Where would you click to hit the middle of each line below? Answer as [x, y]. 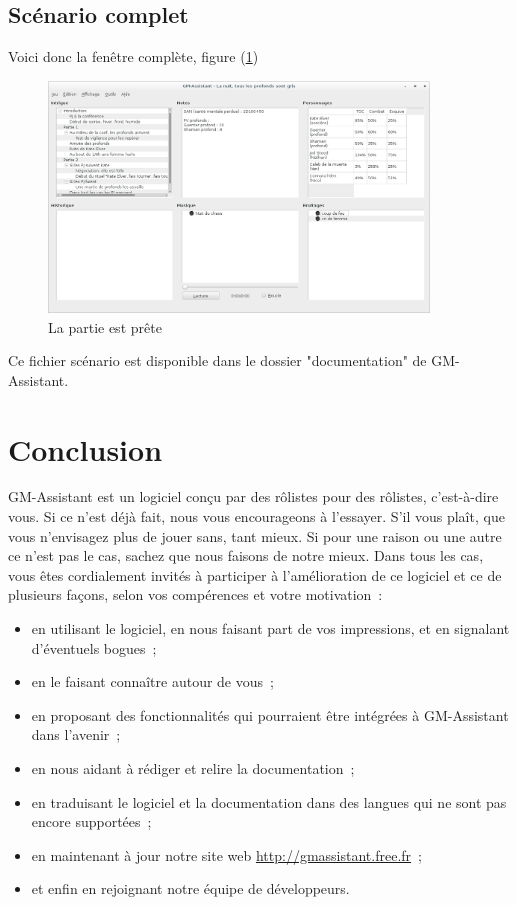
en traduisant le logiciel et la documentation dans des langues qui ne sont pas [269, 801]
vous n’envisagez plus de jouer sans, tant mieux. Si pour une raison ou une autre [255, 535]
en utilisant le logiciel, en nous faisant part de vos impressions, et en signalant [270, 628]
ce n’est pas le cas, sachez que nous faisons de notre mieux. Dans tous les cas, [246, 555]
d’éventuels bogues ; [94, 647]
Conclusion [85, 448]
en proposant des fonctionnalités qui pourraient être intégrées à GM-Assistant [270, 714]
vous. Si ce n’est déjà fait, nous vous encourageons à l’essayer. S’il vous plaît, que [256, 516]
